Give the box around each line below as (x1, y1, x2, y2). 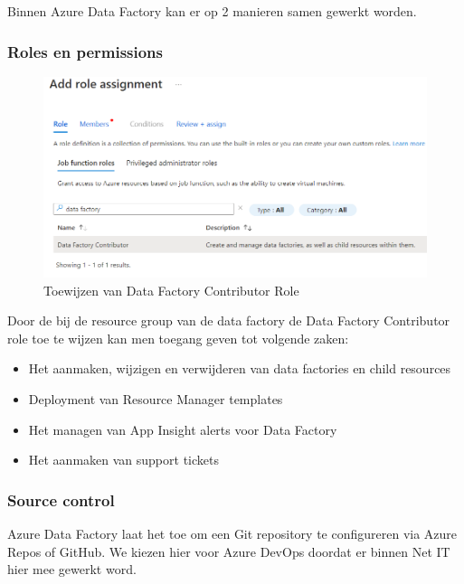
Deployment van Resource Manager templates (28, 389, 283, 408)
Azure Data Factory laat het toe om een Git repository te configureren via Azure (7, 523, 458, 542)
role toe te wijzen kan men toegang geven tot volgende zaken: (7, 328, 349, 347)
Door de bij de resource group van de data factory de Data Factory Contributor (7, 311, 450, 330)
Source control (7, 488, 115, 511)
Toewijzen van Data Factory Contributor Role (43, 280, 299, 299)
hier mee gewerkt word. (7, 560, 137, 579)
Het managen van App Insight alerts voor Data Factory (28, 419, 337, 438)
